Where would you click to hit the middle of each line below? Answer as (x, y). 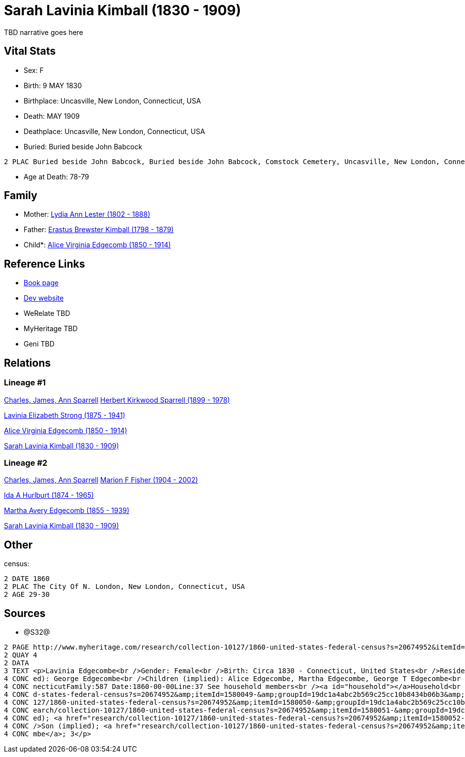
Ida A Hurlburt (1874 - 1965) (49, 495)
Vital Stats (30, 51)
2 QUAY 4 (21, 655)
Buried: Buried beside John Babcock (83, 146)
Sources (25, 613)
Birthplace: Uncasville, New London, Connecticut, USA (112, 101)
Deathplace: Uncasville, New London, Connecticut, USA (115, 131)
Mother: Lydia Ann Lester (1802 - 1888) (87, 214)
